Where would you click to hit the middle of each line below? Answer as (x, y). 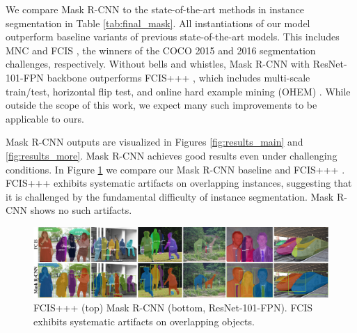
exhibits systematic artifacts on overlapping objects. (144, 321)
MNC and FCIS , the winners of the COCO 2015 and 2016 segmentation (161, 50)
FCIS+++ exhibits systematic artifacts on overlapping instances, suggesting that (179, 183)
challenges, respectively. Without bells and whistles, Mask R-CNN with (158, 64)
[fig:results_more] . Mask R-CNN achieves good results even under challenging (172, 155)
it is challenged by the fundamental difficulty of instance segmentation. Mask (170, 196)
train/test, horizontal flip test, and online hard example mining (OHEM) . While (178, 91)
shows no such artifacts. (81, 210)
